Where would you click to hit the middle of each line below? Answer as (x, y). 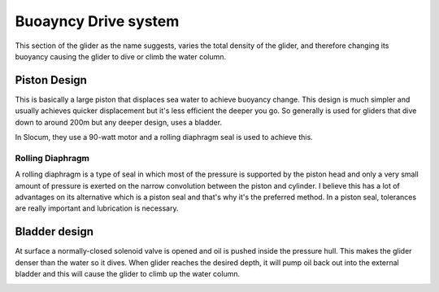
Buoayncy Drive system (97, 21)
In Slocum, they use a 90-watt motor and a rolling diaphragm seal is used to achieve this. (164, 137)
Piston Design (51, 80)
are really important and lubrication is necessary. (97, 208)
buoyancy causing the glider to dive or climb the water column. (121, 56)
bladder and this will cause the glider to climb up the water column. (127, 274)
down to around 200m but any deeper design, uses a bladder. (119, 122)
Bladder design (54, 232)
